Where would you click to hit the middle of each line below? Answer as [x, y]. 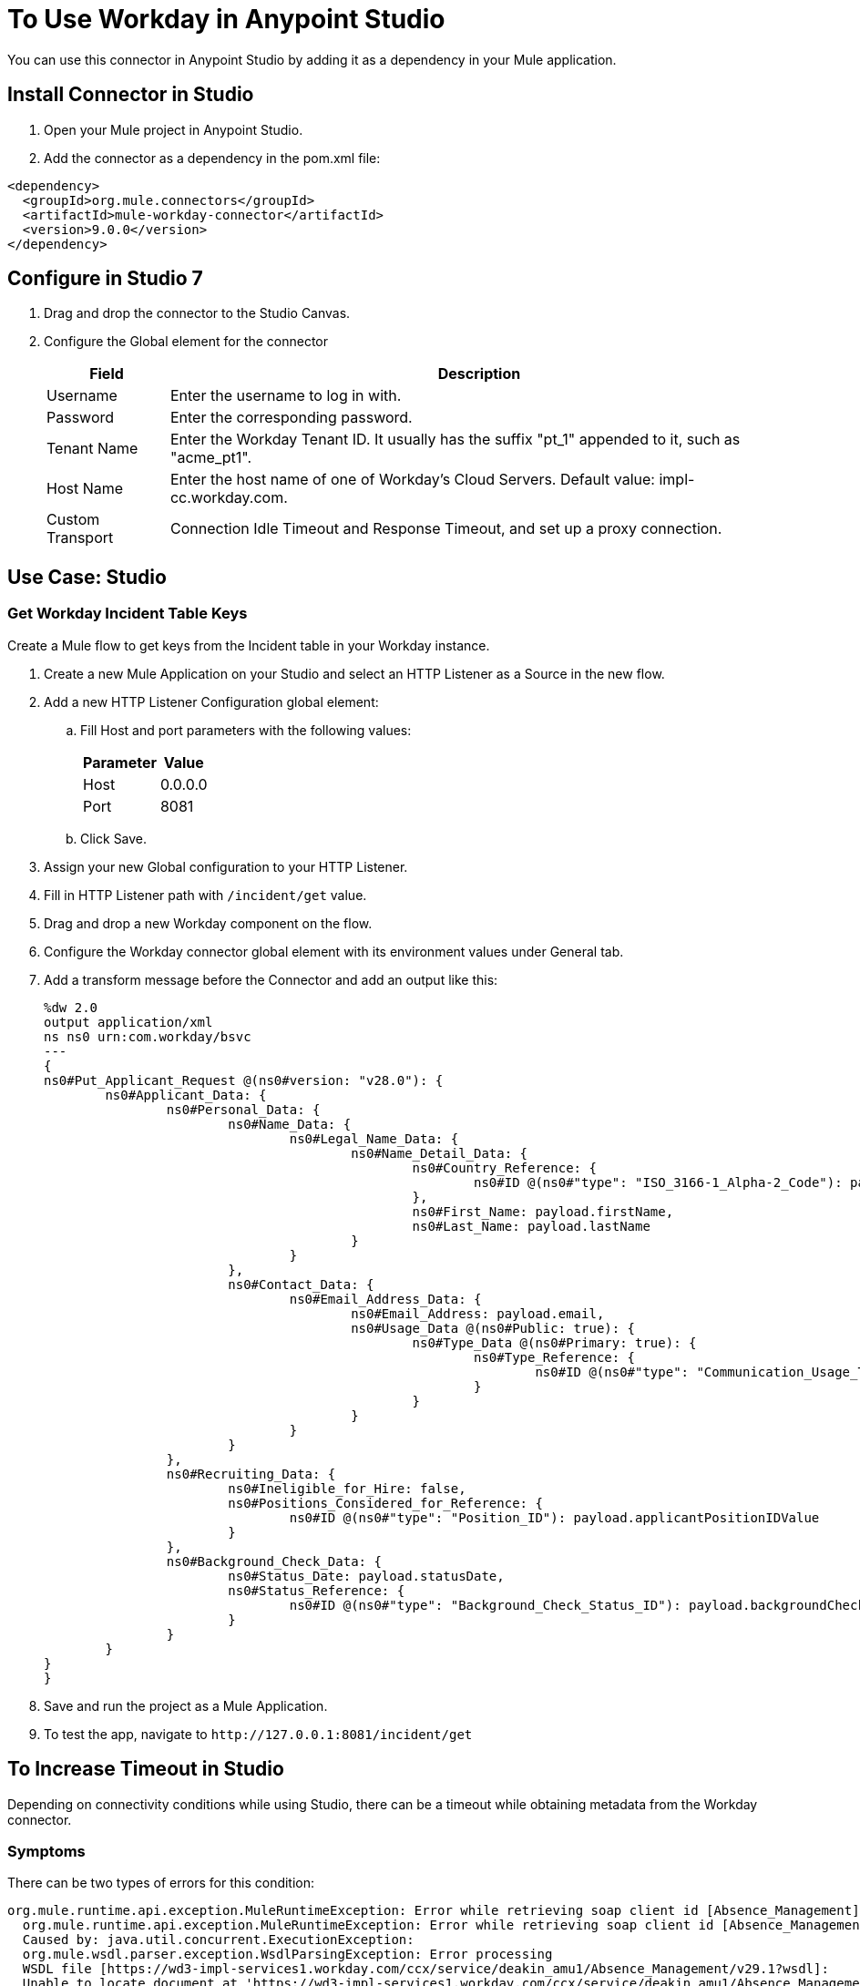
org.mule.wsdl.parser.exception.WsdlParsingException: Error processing [287, 1955]
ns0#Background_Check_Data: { [274, 1561]
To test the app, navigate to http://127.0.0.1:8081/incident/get [258, 1734]
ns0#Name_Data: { [290, 1124]
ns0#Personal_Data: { [243, 1109]
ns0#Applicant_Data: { [186, 1095]
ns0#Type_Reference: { [555, 1357]
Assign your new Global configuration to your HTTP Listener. [226, 866]
